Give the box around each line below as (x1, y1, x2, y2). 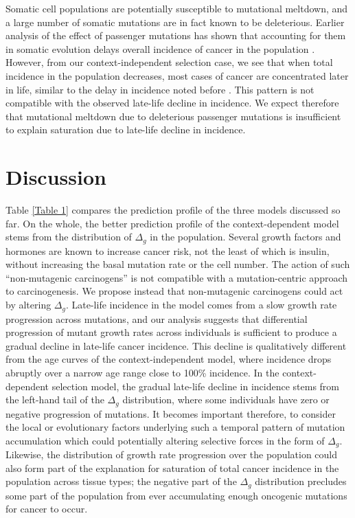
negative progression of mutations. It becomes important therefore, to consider (5, 406, 336, 420)
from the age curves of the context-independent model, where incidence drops (5, 352, 332, 366)
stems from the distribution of (5, 229, 132, 244)
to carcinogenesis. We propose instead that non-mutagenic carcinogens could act (5, 284, 343, 298)
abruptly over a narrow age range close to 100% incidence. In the (5, 365, 279, 379)
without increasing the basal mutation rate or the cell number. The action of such (5, 257, 350, 271)
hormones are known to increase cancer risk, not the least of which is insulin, (5, 243, 330, 258)
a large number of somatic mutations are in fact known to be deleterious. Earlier (5, 14, 345, 29)
